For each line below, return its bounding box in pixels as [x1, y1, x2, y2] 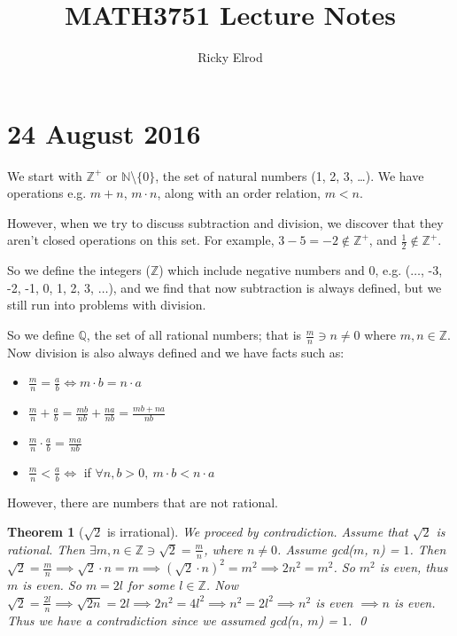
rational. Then [7, 539, 85, 558]
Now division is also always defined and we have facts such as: [7, 342, 345, 361]
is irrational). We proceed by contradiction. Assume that [106, 522, 408, 541]
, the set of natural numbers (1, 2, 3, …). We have [155, 166, 424, 185]
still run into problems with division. [7, 295, 206, 314]
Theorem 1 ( [7, 522, 84, 541]
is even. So [22, 576, 81, 594]
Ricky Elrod [198, 48, 263, 67]
